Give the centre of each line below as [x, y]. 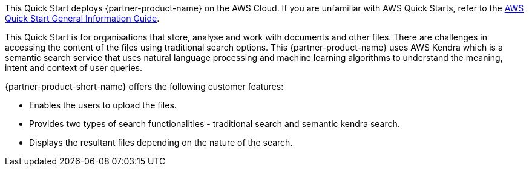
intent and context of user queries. [74, 68]
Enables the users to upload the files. [103, 105]
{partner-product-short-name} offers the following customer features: [144, 86]
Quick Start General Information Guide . [82, 18]
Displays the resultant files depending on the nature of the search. [161, 142]
